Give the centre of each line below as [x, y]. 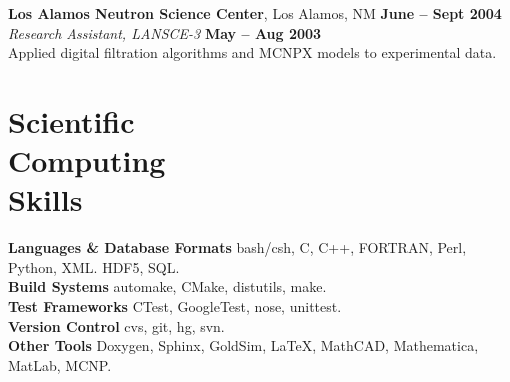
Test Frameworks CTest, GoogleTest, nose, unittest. [175, 306]
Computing [87, 160]
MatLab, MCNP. [60, 364]
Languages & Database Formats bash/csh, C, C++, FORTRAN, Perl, [237, 247]
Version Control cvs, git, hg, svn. [116, 325]
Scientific [71, 120]
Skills [45, 199]
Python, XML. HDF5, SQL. [94, 266]
